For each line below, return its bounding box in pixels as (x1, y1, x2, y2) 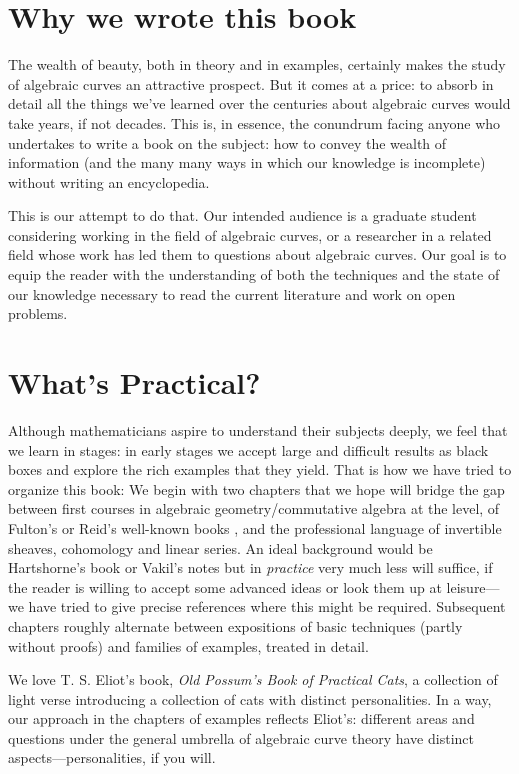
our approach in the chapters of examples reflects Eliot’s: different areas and (8, 708, 475, 729)
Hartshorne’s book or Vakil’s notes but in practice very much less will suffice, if (8, 557, 493, 578)
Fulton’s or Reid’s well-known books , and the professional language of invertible (8, 517, 502, 538)
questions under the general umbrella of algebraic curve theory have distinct (8, 727, 474, 748)
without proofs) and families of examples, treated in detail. (8, 635, 369, 656)
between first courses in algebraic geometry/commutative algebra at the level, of (8, 498, 500, 519)
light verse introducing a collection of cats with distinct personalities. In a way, (8, 688, 492, 709)
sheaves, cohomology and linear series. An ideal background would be (8, 537, 433, 558)
